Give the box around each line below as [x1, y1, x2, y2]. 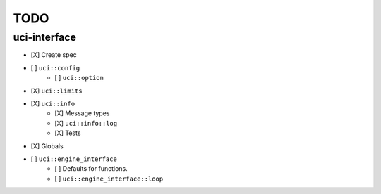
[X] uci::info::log [54, 119, 118, 127]
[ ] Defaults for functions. [54, 164, 128, 173]
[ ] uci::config [30, 63, 80, 72]
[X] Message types [54, 109, 110, 117]
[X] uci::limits [30, 86, 83, 95]
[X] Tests [54, 129, 81, 137]
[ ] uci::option [54, 74, 104, 82]
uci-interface [13, 31, 77, 44]
